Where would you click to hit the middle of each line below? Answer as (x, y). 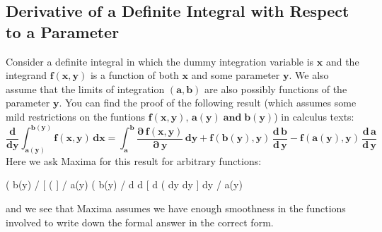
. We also (309, 75)
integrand (27, 75)
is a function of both (134, 75)
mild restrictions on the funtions (76, 116)
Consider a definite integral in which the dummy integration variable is (160, 61)
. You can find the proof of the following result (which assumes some (208, 103)
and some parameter (236, 75)
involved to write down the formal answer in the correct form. (140, 222)
